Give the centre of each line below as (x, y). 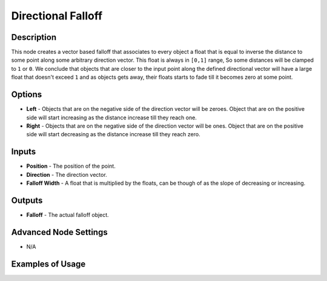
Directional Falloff (57, 16)
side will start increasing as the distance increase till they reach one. (111, 117)
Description (34, 37)
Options (27, 95)
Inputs (24, 152)
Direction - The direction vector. (67, 174)
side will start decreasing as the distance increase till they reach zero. (113, 134)
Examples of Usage (48, 264)
